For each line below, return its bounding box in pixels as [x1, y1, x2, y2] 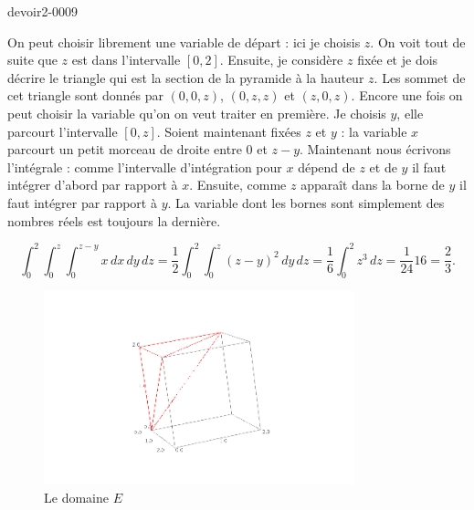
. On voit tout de [370, 32, 466, 51]
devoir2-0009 [7, 2, 79, 20]
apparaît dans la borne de [300, 175, 445, 194]
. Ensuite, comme [189, 175, 287, 194]
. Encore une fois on [351, 86, 463, 105]
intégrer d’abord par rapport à [7, 175, 178, 194]
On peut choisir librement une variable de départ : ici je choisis [7, 32, 361, 51]
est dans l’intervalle [71, 50, 181, 69]
